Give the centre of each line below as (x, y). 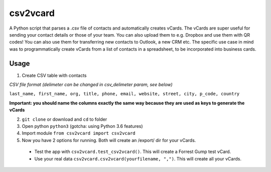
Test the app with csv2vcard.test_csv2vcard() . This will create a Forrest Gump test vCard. (133, 152)
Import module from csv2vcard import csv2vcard (79, 133)
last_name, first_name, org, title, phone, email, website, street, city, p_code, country (124, 94)
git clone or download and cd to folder (64, 119)
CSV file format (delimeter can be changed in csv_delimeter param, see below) (91, 85)
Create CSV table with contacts (54, 75)
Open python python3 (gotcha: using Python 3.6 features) (82, 126)
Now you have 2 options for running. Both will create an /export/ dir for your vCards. (109, 140)
